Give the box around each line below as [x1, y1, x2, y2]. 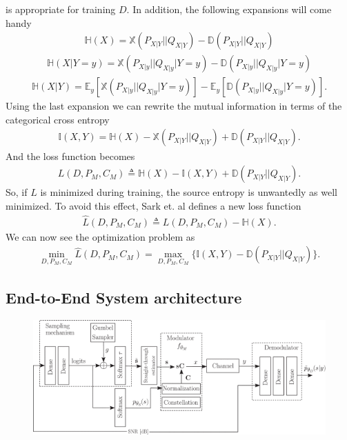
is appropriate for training [6, 2, 116, 16]
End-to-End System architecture [6, 287, 242, 308]
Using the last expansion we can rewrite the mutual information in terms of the [6, 99, 342, 113]
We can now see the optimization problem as [6, 229, 195, 243]
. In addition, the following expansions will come [126, 2, 332, 16]
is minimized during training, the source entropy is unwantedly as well [40, 185, 337, 199]
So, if [6, 185, 28, 199]
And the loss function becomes [6, 148, 135, 163]
